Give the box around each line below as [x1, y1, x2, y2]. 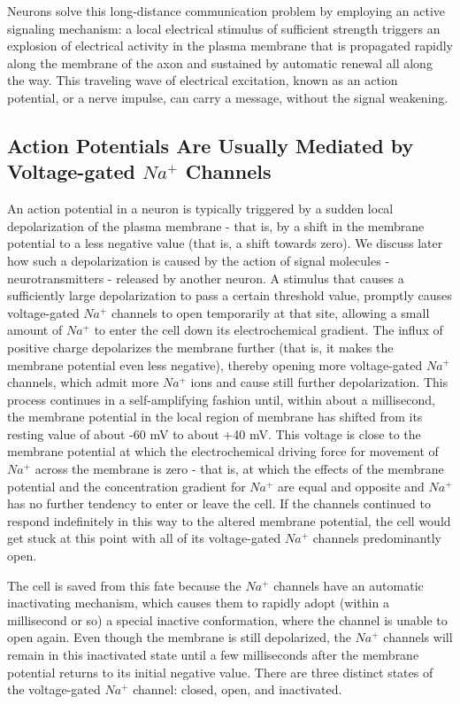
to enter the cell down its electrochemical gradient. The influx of [94, 321, 443, 339]
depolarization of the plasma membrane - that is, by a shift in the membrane [7, 216, 425, 235]
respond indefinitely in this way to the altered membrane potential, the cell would [7, 511, 451, 530]
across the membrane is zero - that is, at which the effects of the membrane [34, 460, 444, 478]
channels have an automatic [273, 576, 424, 594]
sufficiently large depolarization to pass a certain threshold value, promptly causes [7, 286, 452, 305]
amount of [7, 321, 63, 339]
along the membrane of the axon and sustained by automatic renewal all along [7, 53, 433, 72]
